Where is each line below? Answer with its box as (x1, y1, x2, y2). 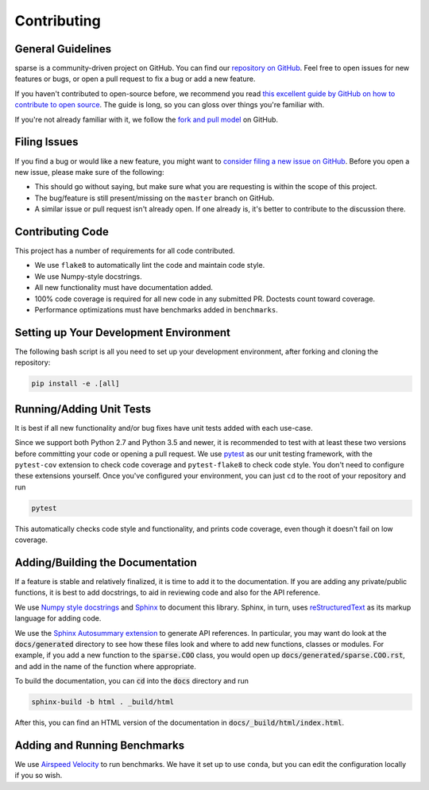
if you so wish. (14, 771, 63, 780)
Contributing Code (14, 225, 109, 238)
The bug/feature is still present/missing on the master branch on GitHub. (34, 193, 275, 203)
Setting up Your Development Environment (14, 326, 230, 339)
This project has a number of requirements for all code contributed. (14, 246, 235, 255)
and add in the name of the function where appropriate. (14, 661, 196, 671)
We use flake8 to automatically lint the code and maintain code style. (34, 261, 265, 270)
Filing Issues (14, 135, 79, 149)
